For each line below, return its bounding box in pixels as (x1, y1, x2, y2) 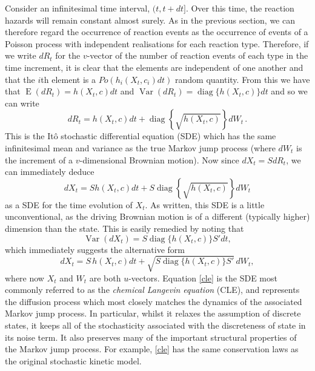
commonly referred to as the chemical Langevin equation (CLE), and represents (5, 283, 300, 296)
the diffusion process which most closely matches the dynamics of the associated (5, 295, 302, 307)
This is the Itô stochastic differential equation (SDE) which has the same (5, 130, 276, 142)
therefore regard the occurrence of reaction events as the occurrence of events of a (5, 25, 308, 38)
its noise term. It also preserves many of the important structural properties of (5, 330, 297, 343)
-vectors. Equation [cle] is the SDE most (128, 271, 277, 284)
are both (89, 271, 121, 284)
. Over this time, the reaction (185, 2, 294, 14)
